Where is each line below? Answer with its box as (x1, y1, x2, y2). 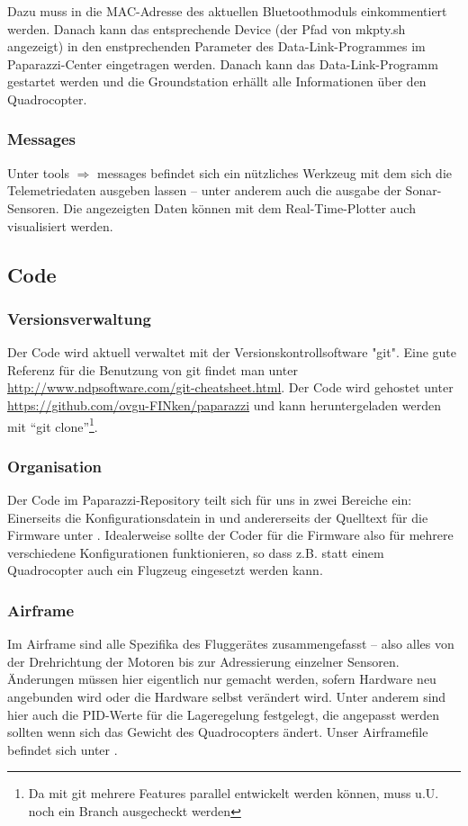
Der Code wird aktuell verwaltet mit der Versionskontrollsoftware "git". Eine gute (7, 343, 457, 362)
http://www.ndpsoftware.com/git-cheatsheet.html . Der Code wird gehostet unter (7, 378, 454, 397)
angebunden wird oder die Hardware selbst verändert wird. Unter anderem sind (7, 687, 446, 705)
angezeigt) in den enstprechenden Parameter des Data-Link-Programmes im (7, 37, 426, 56)
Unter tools (7, 163, 69, 182)
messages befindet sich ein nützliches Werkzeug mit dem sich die (97, 163, 453, 182)
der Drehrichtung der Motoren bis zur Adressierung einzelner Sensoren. (7, 651, 400, 670)
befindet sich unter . (7, 740, 118, 759)
